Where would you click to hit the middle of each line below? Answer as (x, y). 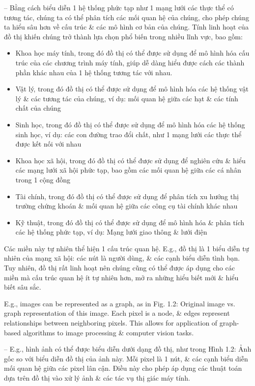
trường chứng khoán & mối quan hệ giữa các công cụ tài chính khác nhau (127, 206)
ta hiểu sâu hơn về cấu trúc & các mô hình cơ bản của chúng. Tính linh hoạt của (126, 27)
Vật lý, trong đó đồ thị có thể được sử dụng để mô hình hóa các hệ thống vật (132, 89)
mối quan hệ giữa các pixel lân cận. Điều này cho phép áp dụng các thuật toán (123, 368)
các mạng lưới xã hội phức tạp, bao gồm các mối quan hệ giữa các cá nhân (128, 170)
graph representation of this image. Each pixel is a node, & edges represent (117, 313)
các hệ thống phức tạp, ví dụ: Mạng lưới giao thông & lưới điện (111, 232)
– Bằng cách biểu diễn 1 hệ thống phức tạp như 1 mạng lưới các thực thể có (119, 7)
